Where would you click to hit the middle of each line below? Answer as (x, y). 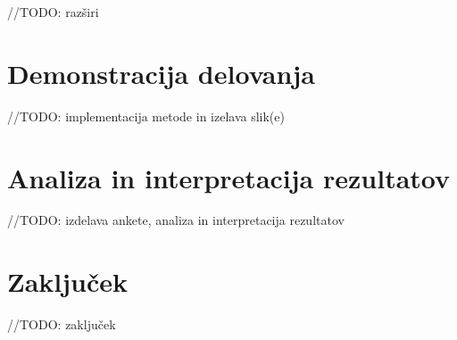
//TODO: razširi (53, 12)
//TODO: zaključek (62, 324)
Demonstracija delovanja (161, 73)
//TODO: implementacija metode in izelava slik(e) (146, 116)
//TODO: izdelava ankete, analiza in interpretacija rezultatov (176, 220)
